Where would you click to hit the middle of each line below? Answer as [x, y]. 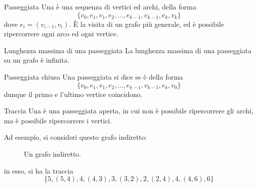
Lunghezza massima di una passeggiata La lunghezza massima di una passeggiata [128, 50]
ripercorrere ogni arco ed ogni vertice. [61, 34]
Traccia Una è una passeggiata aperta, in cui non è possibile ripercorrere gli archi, [129, 111]
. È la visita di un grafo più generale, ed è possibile [147, 24]
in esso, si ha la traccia [39, 170]
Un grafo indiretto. [53, 153]
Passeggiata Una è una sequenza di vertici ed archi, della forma [100, 6]
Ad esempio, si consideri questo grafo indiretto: [76, 137]
